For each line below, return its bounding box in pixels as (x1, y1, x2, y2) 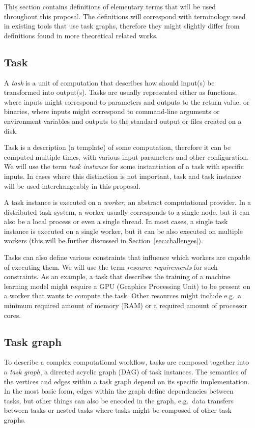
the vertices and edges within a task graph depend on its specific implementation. (4, 376, 250, 386)
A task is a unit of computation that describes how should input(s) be (4, 77, 215, 87)
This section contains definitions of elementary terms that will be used (4, 1, 216, 11)
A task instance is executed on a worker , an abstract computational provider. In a (4, 197, 251, 207)
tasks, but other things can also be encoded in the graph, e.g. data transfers (4, 395, 234, 405)
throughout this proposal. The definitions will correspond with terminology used (4, 11, 246, 21)
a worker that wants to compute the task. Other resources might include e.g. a (4, 290, 242, 301)
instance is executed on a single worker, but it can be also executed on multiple (4, 226, 243, 236)
